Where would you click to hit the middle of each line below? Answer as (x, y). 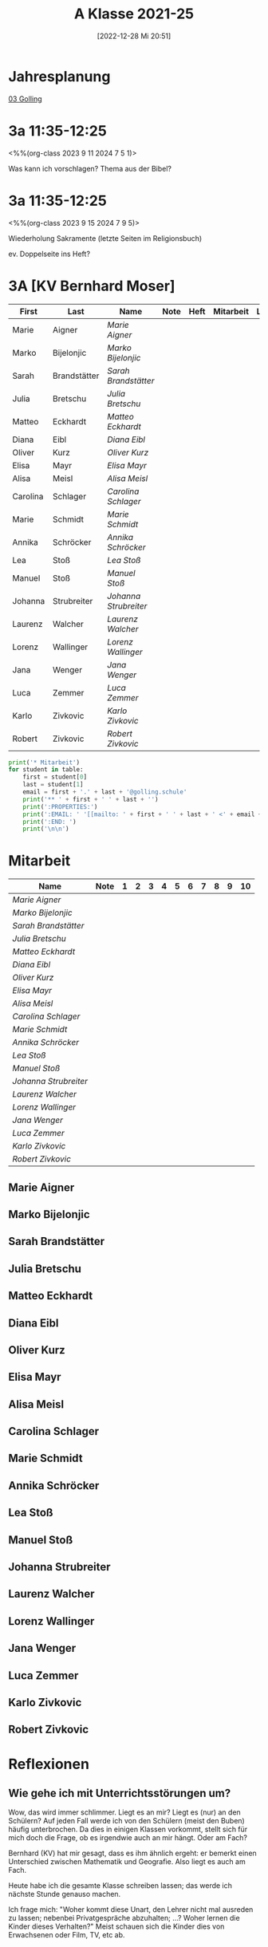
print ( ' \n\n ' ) (46, 829)
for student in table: (46, 770)
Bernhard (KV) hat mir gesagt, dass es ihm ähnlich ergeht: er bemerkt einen (132, 1853)
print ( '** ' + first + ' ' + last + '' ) (91, 799)
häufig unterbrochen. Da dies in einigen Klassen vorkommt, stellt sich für (128, 1829)
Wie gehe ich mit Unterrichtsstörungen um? (120, 1793)
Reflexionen (49, 1764)
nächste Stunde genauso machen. (65, 1894)
